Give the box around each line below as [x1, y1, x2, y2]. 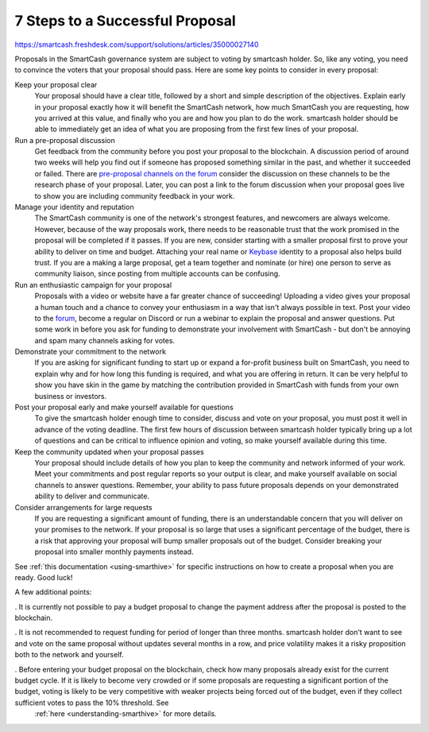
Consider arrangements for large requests [14, 502, 153, 512]
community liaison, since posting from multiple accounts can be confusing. [34, 269, 281, 278]
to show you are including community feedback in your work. [34, 191, 235, 200]
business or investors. [34, 391, 107, 401]
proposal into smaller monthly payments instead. [34, 547, 194, 556]
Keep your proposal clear [14, 79, 98, 89]
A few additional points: [14, 587, 92, 597]
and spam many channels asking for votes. [34, 335, 175, 345]
